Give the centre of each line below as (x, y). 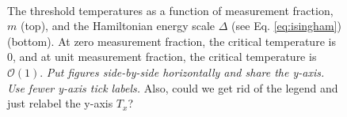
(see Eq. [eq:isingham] (284, 26)
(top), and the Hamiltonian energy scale (118, 26)
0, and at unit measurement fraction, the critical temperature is (162, 57)
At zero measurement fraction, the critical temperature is (197, 41)
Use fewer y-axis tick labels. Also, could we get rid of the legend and (173, 87)
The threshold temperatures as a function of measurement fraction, (170, 10)
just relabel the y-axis (60, 103)
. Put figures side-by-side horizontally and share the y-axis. (182, 72)
